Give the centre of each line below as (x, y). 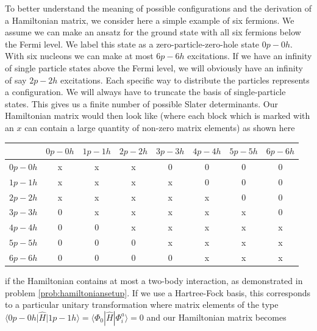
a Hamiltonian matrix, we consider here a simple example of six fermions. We (150, 20)
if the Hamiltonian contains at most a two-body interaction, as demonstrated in (154, 281)
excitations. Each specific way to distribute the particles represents (185, 80)
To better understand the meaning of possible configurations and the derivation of (158, 8)
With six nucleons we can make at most (79, 56)
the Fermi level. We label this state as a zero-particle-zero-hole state (132, 44)
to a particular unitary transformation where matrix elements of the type (142, 304)
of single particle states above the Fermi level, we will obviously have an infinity (154, 67)
